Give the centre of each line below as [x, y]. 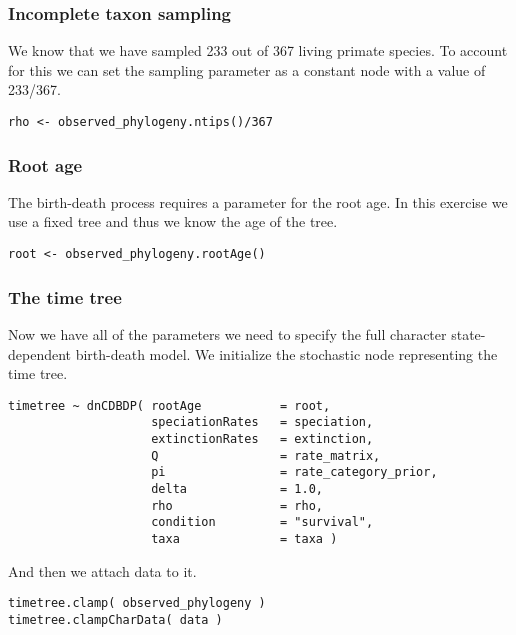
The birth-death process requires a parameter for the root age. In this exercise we [258, 201]
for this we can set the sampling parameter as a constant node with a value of [247, 69]
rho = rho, [237, 505]
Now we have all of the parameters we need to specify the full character [227, 333]
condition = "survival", [262, 522]
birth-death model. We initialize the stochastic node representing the [286, 353]
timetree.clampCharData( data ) [115, 619]
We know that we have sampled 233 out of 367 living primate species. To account [258, 50]
